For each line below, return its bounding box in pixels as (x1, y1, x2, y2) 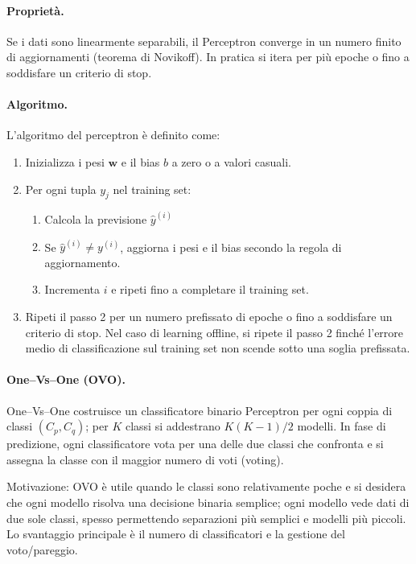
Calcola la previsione (44, 211, 147, 228)
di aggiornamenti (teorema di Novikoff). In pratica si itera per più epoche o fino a (6, 48, 410, 65)
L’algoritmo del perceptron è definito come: (6, 126, 220, 143)
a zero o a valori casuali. (171, 153, 291, 170)
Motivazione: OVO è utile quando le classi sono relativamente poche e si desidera (6, 478, 406, 495)
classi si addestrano (125, 418, 220, 434)
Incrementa (44, 281, 101, 298)
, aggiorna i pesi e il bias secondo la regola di (120, 238, 342, 255)
